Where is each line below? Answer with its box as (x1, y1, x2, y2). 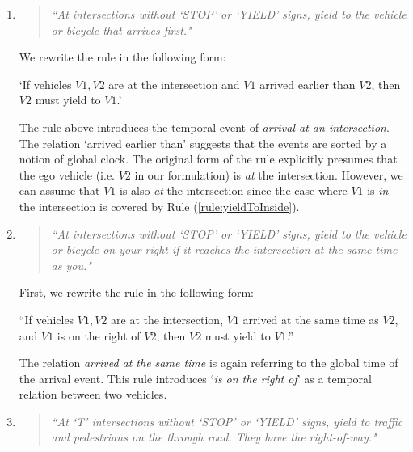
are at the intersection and (108, 75, 240, 92)
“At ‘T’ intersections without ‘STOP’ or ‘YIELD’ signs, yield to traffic (51, 412, 403, 429)
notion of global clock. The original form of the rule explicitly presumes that (19, 150, 398, 167)
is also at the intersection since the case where (119, 182, 348, 199)
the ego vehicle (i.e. (19, 166, 115, 183)
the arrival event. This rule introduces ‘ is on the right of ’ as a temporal (19, 370, 372, 387)
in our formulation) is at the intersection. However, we (134, 166, 403, 183)
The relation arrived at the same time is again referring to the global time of (19, 354, 398, 371)
